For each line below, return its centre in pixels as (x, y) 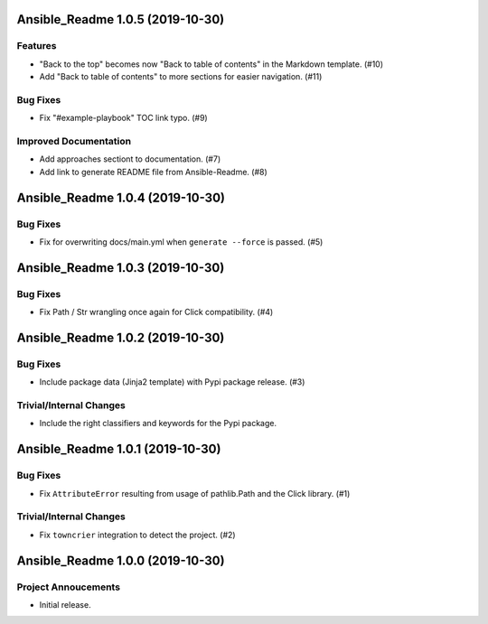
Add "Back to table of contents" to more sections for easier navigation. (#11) (181, 77)
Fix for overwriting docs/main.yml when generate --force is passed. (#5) (181, 242)
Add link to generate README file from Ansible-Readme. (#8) (154, 172)
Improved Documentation (74, 142)
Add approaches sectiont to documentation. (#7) (130, 159)
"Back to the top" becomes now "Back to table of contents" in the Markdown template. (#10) (211, 64)
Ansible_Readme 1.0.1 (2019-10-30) (119, 449)
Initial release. (65, 604)
